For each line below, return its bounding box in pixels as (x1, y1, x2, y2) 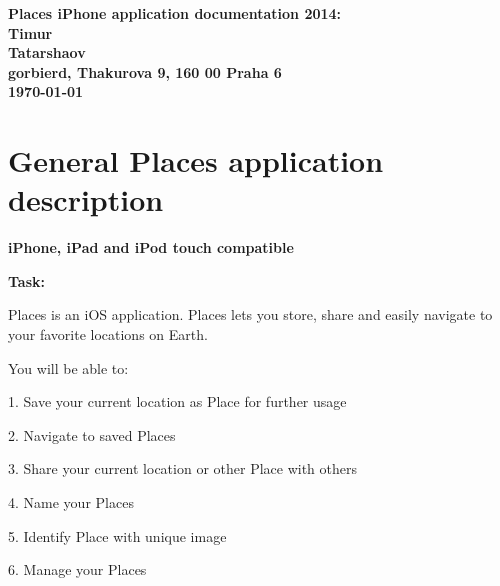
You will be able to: (8, 357, 129, 378)
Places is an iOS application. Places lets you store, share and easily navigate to (8, 304, 493, 325)
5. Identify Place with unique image (8, 525, 227, 546)
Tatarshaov (8, 42, 86, 63)
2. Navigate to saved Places (8, 424, 176, 445)
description (8, 179, 164, 220)
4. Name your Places (8, 492, 134, 513)
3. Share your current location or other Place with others (8, 458, 358, 479)
